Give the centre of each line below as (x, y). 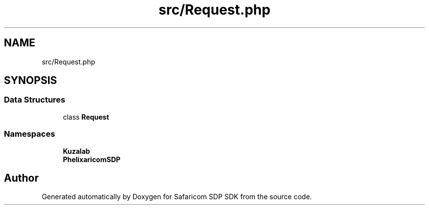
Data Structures (35, 100)
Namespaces (30, 134)
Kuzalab (76, 151)
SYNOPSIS (31, 81)
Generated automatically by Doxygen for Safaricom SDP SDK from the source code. (177, 197)
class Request (86, 117)
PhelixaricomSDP (92, 159)
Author (21, 178)
